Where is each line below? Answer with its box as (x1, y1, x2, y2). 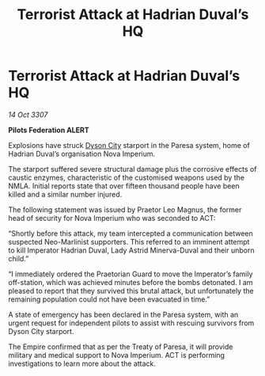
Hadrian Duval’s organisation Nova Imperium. (8, 149, 156, 158)
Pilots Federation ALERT (8, 125, 89, 135)
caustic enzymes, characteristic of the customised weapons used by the (8, 173, 245, 182)
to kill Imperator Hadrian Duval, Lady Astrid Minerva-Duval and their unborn (8, 245, 255, 255)
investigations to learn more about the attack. (8, 359, 157, 368)
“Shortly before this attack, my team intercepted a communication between (8, 228, 253, 238)
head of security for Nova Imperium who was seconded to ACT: (8, 213, 216, 222)
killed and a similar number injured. (8, 189, 123, 199)
